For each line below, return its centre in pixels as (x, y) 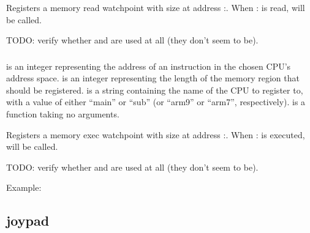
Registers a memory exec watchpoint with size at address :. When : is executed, (156, 134)
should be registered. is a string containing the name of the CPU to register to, (155, 90)
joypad (28, 220)
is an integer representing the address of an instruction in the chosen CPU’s (149, 66)
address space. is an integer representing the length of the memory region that (153, 78)
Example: (24, 187)
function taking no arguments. (63, 114)
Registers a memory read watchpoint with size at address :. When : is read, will (156, 7)
